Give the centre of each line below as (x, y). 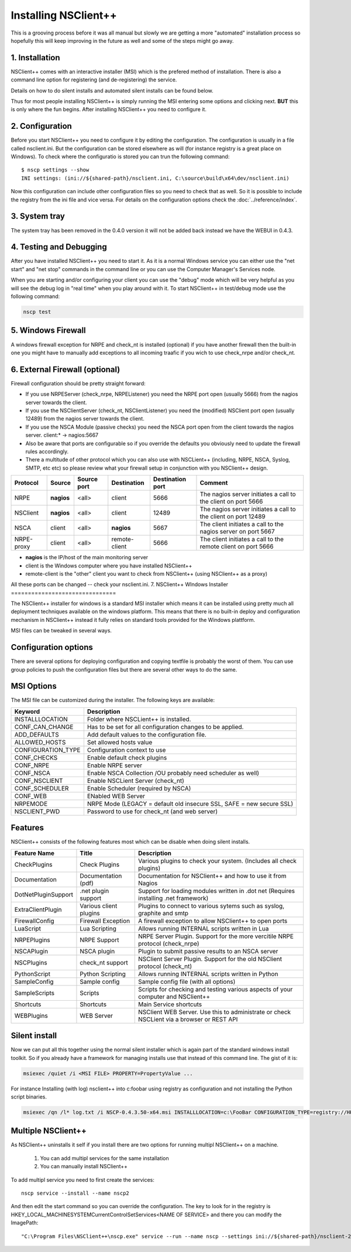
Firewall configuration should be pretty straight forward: (78, 383)
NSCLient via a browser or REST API (188, 1019)
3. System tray (38, 216)
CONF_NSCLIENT (39, 781)
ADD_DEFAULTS (37, 734)
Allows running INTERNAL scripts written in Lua (204, 928)
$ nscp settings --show (55, 170)
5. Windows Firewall (48, 331)
